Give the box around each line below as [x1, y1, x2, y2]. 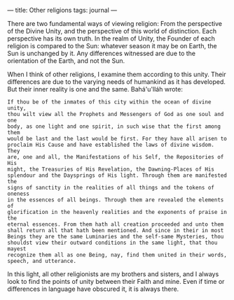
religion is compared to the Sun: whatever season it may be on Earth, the [7, 42, 217, 50]
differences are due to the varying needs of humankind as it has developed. [7, 78, 226, 86]
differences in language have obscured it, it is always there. [7, 285, 179, 293]
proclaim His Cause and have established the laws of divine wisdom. [7, 141, 215, 148]
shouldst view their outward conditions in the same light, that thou [7, 239, 218, 246]
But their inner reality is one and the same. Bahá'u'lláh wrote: [7, 85, 184, 93]
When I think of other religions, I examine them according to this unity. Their [7, 70, 226, 78]
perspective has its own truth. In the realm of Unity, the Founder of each [7, 34, 216, 43]
